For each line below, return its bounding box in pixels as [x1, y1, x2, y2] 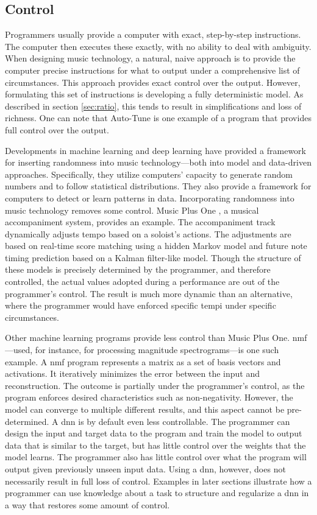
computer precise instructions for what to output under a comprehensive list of [5, 63, 300, 76]
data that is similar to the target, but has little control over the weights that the [5, 438, 306, 451]
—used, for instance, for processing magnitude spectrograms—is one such [5, 343, 279, 356]
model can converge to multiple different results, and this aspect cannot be [5, 403, 285, 416]
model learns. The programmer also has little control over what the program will [5, 450, 307, 463]
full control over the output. [5, 123, 109, 136]
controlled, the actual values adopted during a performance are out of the [5, 275, 280, 288]
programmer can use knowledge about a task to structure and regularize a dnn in [5, 486, 309, 499]
